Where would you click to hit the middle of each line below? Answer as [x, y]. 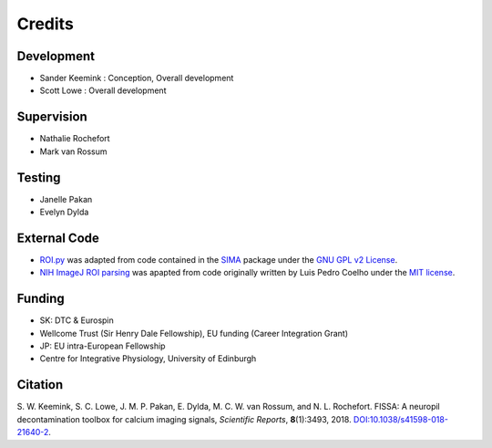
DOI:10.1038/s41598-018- [400, 419]
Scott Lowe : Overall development [103, 90]
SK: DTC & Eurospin [77, 320]
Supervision [52, 117]
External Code [58, 238]
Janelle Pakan [66, 199]
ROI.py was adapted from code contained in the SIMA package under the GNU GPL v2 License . [219, 259]
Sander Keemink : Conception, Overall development [137, 78]
